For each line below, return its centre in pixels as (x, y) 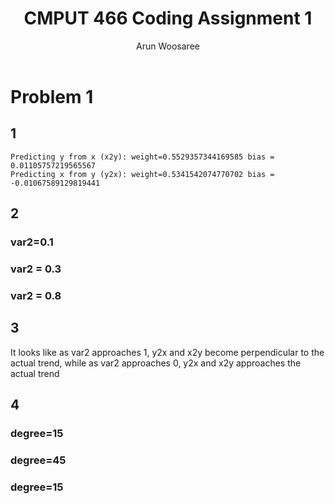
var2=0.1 (32, 242)
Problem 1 (52, 96)
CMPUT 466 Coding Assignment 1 (168, 18)
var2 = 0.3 (36, 269)
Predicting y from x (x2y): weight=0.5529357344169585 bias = (142, 157)
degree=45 (38, 460)
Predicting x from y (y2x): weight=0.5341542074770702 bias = (142, 174)
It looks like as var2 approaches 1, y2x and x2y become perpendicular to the (167, 352)
